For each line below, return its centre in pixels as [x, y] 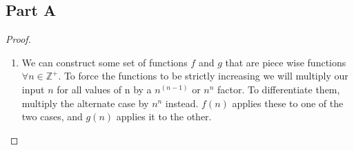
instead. [182, 103]
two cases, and [52, 116]
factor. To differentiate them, [279, 89]
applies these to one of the [288, 103]
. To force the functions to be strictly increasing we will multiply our [203, 76]
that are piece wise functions [286, 62]
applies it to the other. [164, 116]
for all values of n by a [104, 89]
